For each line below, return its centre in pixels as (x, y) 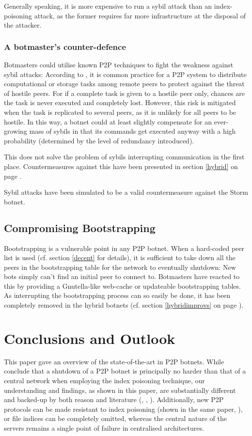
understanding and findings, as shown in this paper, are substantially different (120, 390)
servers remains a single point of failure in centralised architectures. (104, 428)
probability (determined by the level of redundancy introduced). (99, 140)
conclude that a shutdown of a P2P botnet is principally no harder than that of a (125, 371)
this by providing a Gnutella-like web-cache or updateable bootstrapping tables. (122, 286)
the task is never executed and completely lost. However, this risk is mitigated (120, 102)
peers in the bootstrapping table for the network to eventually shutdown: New (120, 267)
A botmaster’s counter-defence (65, 46)
